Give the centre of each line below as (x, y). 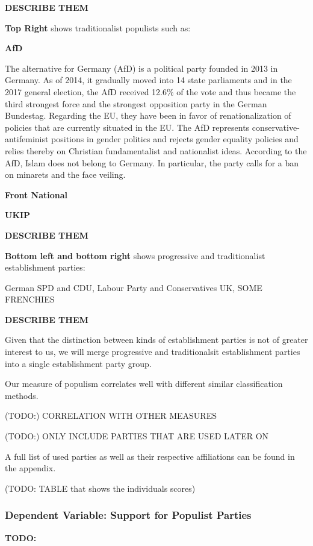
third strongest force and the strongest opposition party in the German (136, 103)
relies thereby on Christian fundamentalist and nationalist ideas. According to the (156, 150)
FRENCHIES (30, 299)
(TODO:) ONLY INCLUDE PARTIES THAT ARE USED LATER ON (137, 436)
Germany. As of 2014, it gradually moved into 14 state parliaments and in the (148, 80)
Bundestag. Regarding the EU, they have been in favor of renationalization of (148, 115)
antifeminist (27, 139)
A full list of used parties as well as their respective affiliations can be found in (150, 456)
